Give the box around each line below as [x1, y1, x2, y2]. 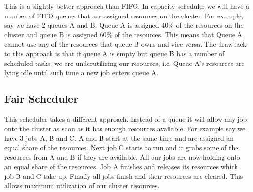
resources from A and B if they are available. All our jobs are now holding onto [4, 152, 240, 162]
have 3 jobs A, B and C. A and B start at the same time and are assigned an [4, 133, 234, 143]
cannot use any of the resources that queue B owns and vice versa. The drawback [4, 39, 247, 49]
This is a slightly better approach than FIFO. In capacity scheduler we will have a [4, 1, 250, 11]
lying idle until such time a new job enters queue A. [4, 67, 159, 78]
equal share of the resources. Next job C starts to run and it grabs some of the [4, 142, 238, 152]
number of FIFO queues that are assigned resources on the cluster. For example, [4, 10, 244, 20]
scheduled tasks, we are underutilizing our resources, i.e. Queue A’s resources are [4, 58, 245, 68]
